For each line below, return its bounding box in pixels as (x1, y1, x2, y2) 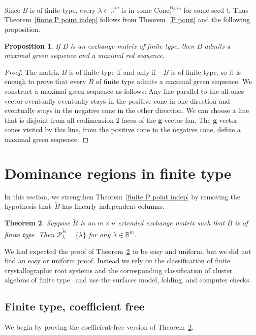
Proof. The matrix (4, 66, 60, 77)
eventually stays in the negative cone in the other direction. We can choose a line (4, 105, 249, 115)
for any (89, 229, 111, 239)
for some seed (183, 4, 224, 15)
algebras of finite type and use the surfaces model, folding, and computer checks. (4, 275, 251, 285)
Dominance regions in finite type (4, 163, 231, 183)
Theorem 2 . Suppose (4, 218, 70, 228)
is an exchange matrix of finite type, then (70, 40, 194, 51)
